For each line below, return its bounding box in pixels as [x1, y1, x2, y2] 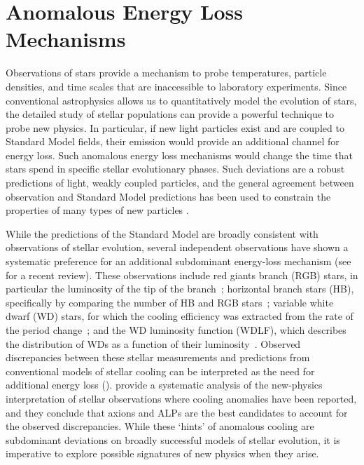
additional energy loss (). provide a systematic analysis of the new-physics [6, 377, 323, 392]
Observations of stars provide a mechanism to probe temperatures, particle [6, 65, 327, 80]
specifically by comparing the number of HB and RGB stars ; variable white [6, 295, 334, 309]
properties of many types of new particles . [6, 203, 189, 217]
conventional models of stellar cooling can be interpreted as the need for [6, 363, 315, 378]
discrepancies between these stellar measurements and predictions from [6, 350, 310, 365]
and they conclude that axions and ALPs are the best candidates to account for [6, 405, 348, 419]
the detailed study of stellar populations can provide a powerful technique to [6, 107, 334, 121]
